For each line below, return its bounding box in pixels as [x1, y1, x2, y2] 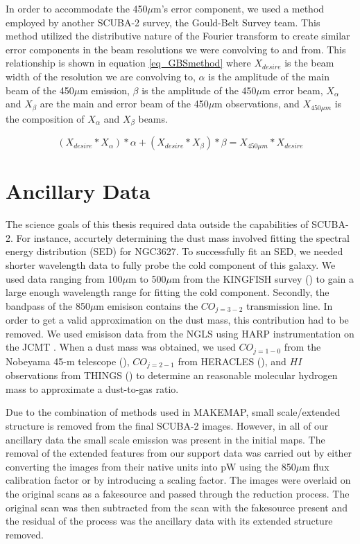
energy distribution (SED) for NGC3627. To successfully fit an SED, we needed [6, 244, 343, 258]
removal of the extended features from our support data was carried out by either [6, 446, 352, 460]
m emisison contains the [96, 298, 198, 313]
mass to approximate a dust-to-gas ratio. [6, 381, 179, 396]
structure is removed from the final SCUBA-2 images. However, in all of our [6, 419, 329, 433]
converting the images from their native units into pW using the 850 [6, 459, 296, 473]
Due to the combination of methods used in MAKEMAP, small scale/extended [6, 405, 341, 419]
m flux [302, 459, 329, 473]
